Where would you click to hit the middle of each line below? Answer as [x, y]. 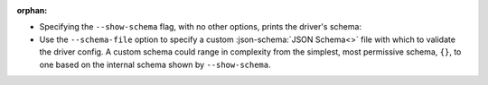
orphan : [32, 10]
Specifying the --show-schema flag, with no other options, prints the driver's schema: [200, 27]
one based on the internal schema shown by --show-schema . [155, 64]
